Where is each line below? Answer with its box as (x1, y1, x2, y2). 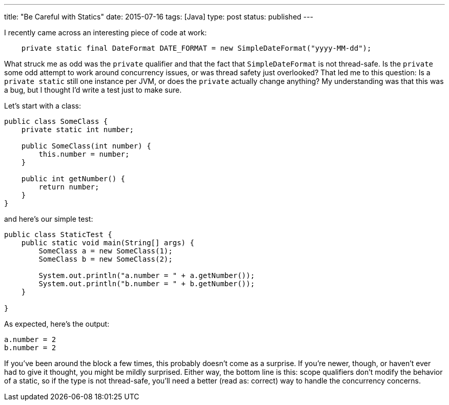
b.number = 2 (4, 344, 56, 352)
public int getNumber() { (21, 175, 126, 183)
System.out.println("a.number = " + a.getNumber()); (38, 271, 255, 280)
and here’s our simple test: (4, 215, 93, 223)
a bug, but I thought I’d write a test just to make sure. (4, 86, 182, 94)
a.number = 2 (4, 335, 56, 344)
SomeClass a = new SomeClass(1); (38, 247, 173, 255)
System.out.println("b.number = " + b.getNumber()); (38, 280, 255, 288)
